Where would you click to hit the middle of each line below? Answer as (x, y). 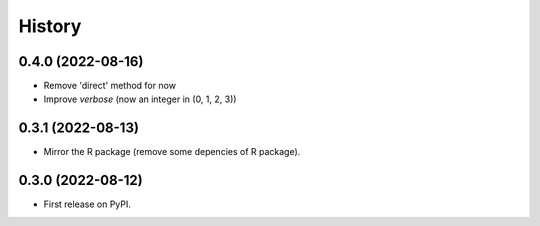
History (50, 26)
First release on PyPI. (87, 204)
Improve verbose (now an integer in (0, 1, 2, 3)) (140, 99)
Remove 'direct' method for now (110, 86)
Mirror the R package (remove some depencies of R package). (172, 152)
